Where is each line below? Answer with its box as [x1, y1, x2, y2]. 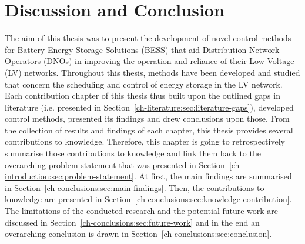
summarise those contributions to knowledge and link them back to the [5, 147, 261, 159]
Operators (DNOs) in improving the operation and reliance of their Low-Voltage [5, 55, 294, 67]
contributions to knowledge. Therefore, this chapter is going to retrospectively [5, 135, 285, 148]
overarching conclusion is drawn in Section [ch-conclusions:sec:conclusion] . [5, 228, 272, 240]
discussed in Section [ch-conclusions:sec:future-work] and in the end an [5, 216, 260, 228]
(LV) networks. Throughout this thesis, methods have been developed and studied [5, 66, 300, 78]
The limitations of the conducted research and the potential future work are [5, 205, 279, 217]
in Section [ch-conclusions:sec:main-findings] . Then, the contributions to [5, 181, 264, 193]
